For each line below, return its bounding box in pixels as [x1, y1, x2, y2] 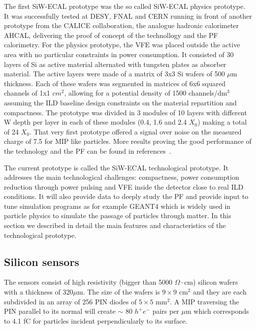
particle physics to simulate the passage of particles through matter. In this [4, 210, 231, 221]
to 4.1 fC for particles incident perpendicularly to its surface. [4, 315, 188, 326]
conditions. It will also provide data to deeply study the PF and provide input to [4, 191, 249, 201]
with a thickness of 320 [4, 287, 73, 297]
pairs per [152, 306, 179, 316]
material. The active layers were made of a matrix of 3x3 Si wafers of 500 [4, 68, 225, 79]
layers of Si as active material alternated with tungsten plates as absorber [4, 59, 226, 69]
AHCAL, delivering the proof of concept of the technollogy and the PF [4, 30, 218, 40]
